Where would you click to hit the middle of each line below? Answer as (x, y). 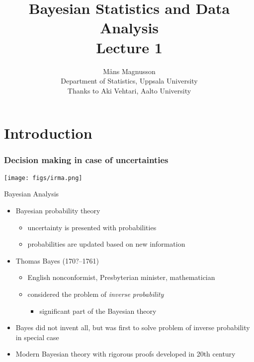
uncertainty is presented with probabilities (92, 227)
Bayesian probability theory (58, 210)
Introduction (48, 133)
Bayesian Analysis (32, 194)
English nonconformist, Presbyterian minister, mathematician (121, 277)
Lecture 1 (129, 47)
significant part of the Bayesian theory (98, 311)
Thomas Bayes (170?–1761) (57, 260)
